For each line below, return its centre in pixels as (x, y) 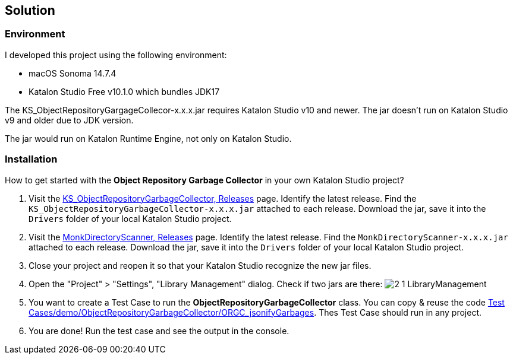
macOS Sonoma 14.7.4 (73, 73)
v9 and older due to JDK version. (69, 120)
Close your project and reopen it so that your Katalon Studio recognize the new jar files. (200, 265)
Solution (30, 10)
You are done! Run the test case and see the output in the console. (159, 331)
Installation (31, 159)
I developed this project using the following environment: (116, 55)
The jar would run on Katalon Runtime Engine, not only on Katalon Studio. (148, 138)
